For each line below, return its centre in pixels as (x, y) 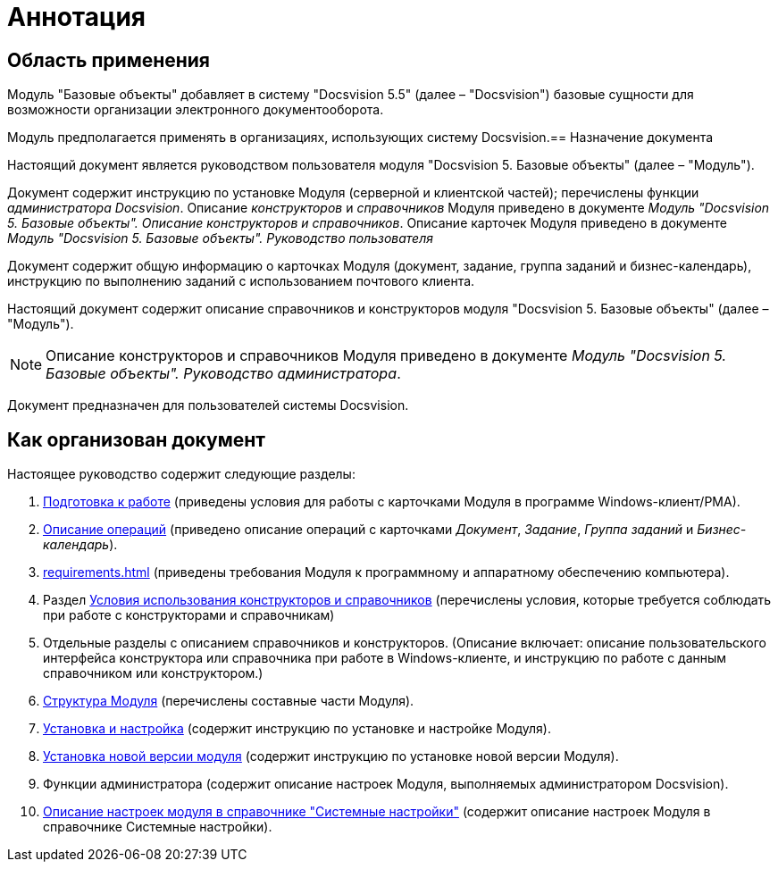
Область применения (109, 60)
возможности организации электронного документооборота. (196, 110)
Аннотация (76, 17)
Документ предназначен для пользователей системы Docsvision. (208, 405)
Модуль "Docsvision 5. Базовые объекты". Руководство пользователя (220, 238)
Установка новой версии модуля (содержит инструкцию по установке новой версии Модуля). (331, 756)
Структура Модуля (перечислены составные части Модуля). (229, 701)
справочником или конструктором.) (153, 673)
